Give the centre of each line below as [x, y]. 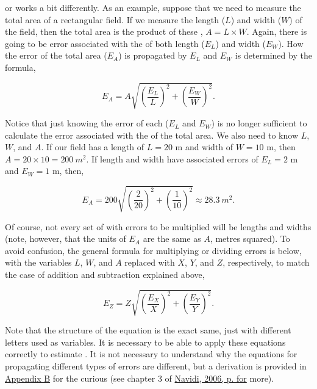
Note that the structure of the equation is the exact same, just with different [148, 330]
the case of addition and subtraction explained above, [105, 274]
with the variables [38, 262]
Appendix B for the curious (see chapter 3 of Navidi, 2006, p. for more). [140, 378]
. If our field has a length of [93, 147]
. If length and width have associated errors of [172, 158]
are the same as [172, 238]
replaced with [150, 262]
